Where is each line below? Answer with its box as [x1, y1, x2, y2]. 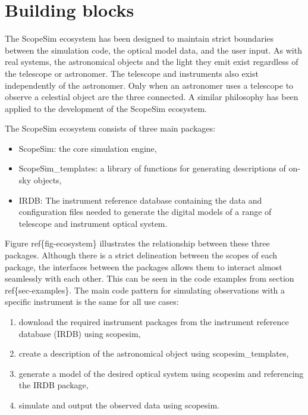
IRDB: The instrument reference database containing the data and [18, 194, 262, 206]
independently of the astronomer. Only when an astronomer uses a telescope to [5, 79, 294, 91]
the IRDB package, [18, 379, 89, 391]
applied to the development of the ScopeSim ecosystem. [5, 102, 208, 114]
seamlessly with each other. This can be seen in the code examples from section [5, 272, 294, 285]
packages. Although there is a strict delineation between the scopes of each [5, 249, 278, 261]
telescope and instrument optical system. [18, 217, 168, 229]
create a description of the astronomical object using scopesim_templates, [18, 347, 289, 360]
